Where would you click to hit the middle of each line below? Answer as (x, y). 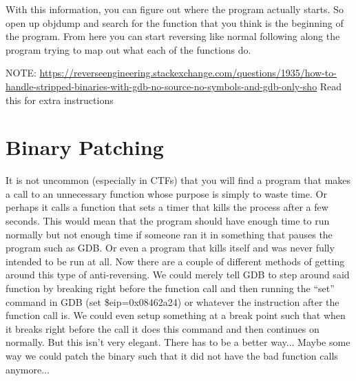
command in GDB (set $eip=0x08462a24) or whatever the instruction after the (172, 301)
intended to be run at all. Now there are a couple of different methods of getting (175, 261)
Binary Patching (85, 147)
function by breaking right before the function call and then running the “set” (170, 288)
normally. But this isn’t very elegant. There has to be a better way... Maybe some (178, 342)
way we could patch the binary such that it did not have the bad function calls (172, 356)
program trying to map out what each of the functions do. (128, 49)
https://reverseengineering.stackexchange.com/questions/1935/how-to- (188, 73)
